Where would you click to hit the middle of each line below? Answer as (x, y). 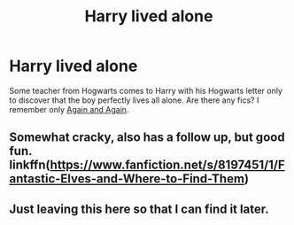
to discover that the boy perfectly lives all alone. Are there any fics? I (134, 100)
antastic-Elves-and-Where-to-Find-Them (127, 179)
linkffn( (30, 165)
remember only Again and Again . (69, 109)
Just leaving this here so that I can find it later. (139, 209)
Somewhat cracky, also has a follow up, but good (147, 138)
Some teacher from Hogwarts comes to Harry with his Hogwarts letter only (146, 90)
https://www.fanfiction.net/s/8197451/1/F (167, 165)
